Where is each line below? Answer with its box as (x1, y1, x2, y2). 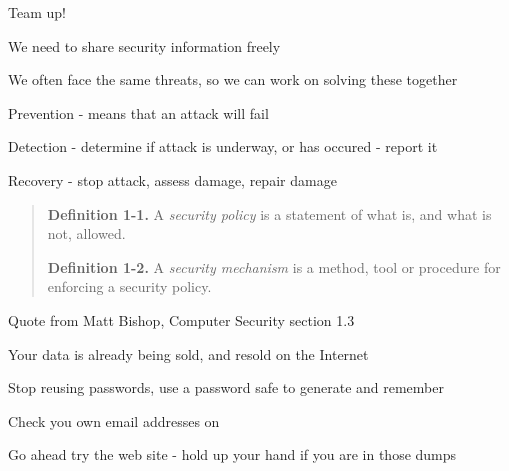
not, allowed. (47, 223, 126, 244)
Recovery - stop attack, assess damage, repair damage (8, 169, 337, 190)
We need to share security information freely (8, 35, 281, 56)
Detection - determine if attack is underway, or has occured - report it (8, 136, 438, 157)
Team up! (8, 2, 66, 22)
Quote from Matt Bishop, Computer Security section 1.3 (8, 309, 355, 330)
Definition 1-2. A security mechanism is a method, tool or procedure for (47, 256, 501, 277)
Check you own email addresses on (8, 410, 220, 431)
